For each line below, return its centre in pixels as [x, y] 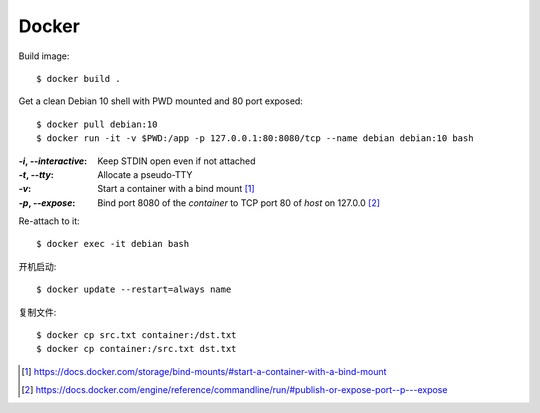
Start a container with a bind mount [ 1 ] [176, 189]
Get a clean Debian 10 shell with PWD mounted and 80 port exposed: [161, 101]
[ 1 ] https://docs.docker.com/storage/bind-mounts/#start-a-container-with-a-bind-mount [204, 371]
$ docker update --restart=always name [134, 289]
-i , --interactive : [53, 161]
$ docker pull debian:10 [97, 124]
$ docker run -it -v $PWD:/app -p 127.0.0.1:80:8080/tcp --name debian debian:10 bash [255, 138]
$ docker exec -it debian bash [113, 244]
